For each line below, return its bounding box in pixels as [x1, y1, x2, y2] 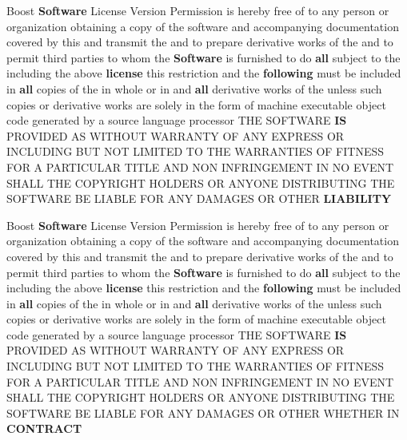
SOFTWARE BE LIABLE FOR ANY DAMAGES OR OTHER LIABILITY [6, 190, 392, 207]
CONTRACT [6, 420, 82, 437]
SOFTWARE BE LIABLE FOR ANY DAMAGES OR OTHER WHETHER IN [6, 404, 400, 421]
